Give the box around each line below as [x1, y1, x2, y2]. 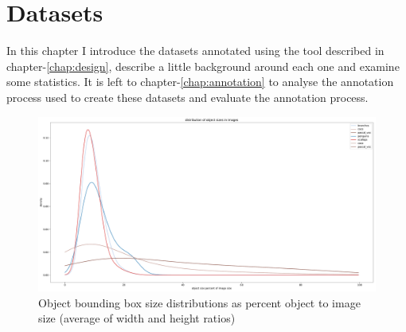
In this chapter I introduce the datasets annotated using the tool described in [6, 42, 385, 59]
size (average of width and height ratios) [38, 310, 236, 326]
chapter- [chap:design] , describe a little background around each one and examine [6, 57, 400, 74]
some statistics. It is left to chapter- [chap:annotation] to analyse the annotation [6, 73, 394, 90]
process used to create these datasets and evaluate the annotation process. [6, 88, 369, 105]
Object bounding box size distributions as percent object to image [38, 294, 361, 311]
